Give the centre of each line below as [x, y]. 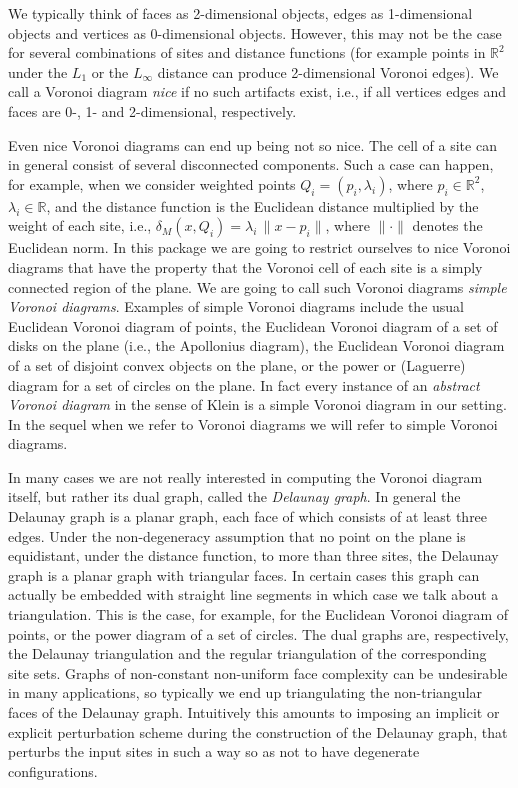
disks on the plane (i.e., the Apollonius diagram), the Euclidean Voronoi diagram [256, 345]
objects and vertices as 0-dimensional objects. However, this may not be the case [255, 32]
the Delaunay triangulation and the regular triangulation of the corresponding [247, 653]
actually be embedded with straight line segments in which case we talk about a [253, 594]
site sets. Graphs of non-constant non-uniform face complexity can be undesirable [258, 672]
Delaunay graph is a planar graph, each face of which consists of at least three [248, 516]
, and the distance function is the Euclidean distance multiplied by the [262, 205]
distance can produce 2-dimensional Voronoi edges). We [328, 71]
